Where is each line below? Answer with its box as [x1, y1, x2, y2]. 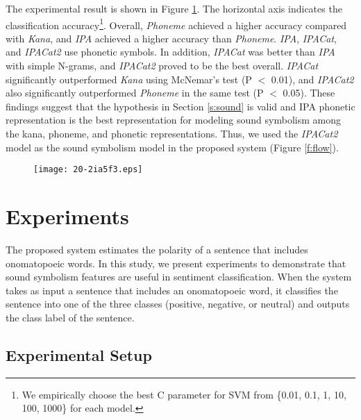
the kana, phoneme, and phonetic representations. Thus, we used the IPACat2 [6, 126, 338, 140]
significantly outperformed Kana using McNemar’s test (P [6, 72, 252, 86]
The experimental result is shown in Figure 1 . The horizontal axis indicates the [6, 1, 342, 15]
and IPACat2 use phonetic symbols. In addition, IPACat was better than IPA [6, 44, 335, 59]
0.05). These [283, 85, 335, 100]
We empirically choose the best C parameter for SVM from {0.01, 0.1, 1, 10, [22, 387, 346, 401]
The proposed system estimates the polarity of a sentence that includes [6, 242, 308, 256]
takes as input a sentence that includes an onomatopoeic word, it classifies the [6, 283, 338, 297]
